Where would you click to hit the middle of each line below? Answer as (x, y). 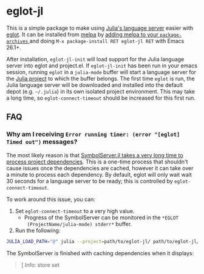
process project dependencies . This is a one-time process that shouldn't (97, 162)
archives (17, 41)
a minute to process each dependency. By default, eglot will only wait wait (99, 174)
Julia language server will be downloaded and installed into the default (95, 85)
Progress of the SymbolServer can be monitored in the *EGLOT (101, 217)
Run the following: (38, 230)
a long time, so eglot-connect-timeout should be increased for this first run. (101, 98)
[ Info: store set (40, 265)
